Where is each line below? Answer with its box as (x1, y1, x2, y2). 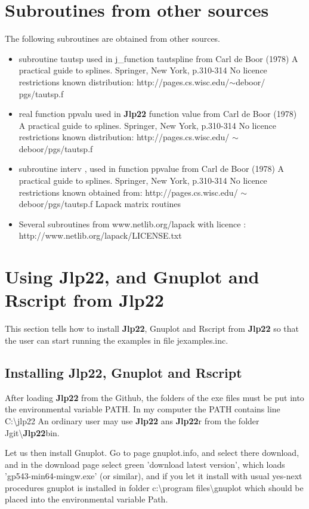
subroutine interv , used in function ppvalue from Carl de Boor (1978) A (18, 162, 285, 175)
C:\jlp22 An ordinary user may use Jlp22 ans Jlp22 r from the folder (5, 414, 259, 427)
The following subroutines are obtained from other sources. (5, 32, 221, 45)
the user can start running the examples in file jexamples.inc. (5, 334, 228, 346)
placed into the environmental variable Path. (5, 493, 168, 505)
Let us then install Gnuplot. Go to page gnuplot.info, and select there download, (5, 446, 299, 459)
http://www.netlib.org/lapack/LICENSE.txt (18, 229, 182, 242)
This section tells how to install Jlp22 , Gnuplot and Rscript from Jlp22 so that (5, 322, 299, 335)
